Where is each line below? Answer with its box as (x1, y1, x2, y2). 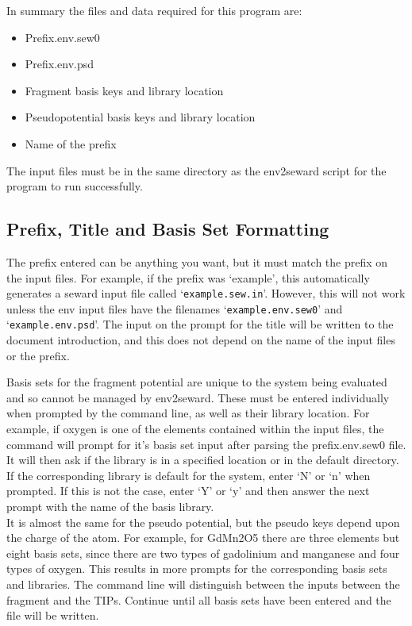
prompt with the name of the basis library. (6, 498, 214, 515)
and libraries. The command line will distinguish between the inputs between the (6, 576, 400, 593)
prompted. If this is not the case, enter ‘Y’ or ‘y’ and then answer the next (6, 482, 370, 499)
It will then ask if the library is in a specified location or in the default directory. (6, 451, 399, 468)
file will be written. (6, 607, 99, 624)
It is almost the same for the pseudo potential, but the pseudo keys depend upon (6, 513, 400, 530)
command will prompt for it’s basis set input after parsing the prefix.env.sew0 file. (6, 436, 406, 452)
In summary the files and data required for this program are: (6, 2, 302, 18)
